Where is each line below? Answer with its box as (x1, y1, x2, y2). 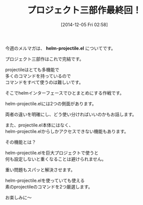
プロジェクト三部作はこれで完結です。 (5, 56, 84, 62)
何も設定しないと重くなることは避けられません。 (5, 156, 106, 162)
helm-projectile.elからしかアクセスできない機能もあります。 (5, 128, 129, 134)
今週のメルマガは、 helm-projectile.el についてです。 (5, 45, 116, 51)
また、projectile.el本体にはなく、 (5, 122, 74, 128)
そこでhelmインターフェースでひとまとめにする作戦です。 (5, 90, 124, 96)
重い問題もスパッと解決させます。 (5, 167, 75, 173)
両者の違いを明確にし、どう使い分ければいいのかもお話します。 (5, 111, 137, 117)
